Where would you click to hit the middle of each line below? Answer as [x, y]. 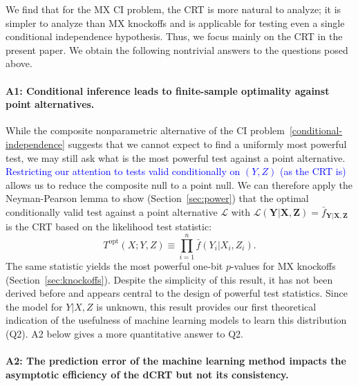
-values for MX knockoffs [283, 266]
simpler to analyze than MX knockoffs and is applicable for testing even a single [175, 22]
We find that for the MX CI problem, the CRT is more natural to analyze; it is [173, 9]
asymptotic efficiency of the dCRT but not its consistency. [147, 374]
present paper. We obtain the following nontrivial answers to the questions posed [177, 49]
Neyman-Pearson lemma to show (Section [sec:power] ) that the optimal [157, 198]
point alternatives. [50, 104]
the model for [34, 306]
